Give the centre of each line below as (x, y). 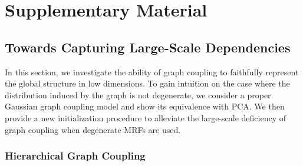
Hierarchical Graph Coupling (75, 156)
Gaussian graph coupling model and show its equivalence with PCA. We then (145, 106)
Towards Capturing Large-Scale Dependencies (148, 47)
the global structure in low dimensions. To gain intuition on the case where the (147, 83)
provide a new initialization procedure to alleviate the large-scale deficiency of (146, 117)
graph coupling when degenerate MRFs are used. (93, 129)
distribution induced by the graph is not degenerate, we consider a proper (138, 94)
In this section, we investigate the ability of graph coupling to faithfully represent (152, 72)
